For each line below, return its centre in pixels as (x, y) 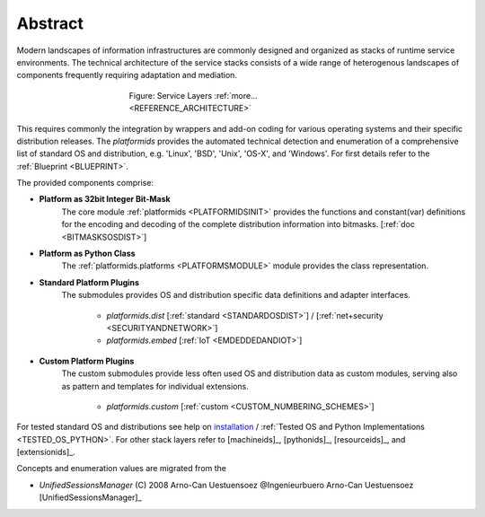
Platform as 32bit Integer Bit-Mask (105, 199)
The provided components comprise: (85, 183)
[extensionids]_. (46, 452)
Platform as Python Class (87, 254)
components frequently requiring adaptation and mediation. (127, 75)
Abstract (50, 23)
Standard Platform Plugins (89, 282)
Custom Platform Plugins (87, 361)
